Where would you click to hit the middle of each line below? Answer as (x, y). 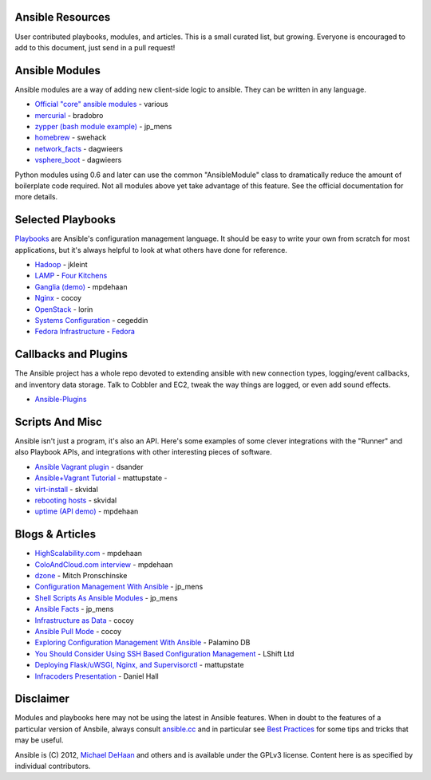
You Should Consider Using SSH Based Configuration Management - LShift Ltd (164, 653)
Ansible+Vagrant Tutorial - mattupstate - (101, 478)
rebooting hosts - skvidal (76, 500)
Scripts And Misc (59, 422)
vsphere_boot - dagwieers (78, 160)
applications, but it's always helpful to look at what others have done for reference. (151, 250)
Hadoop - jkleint (61, 265)
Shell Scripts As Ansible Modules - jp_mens (107, 597)
